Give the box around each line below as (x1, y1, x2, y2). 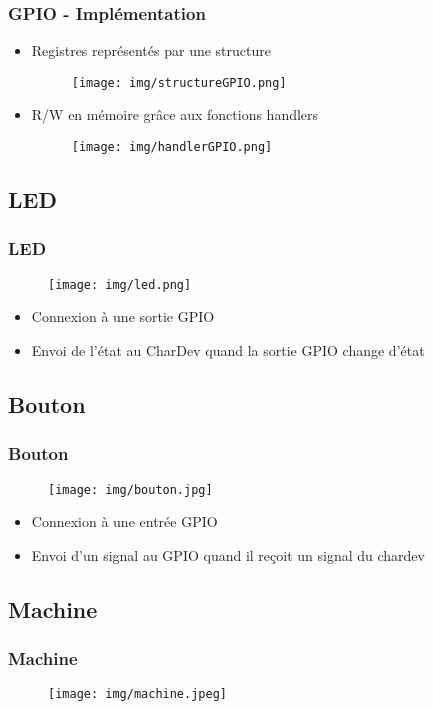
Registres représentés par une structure (31, 40, 271, 61)
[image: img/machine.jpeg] (48, 687, 227, 702)
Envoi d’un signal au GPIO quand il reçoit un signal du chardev (31, 544, 425, 565)
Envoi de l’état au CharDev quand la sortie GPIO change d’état (31, 339, 425, 360)
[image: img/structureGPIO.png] (71, 75, 287, 90)
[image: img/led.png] (48, 277, 192, 292)
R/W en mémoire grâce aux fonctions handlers (31, 104, 319, 125)
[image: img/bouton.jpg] (48, 482, 213, 497)
